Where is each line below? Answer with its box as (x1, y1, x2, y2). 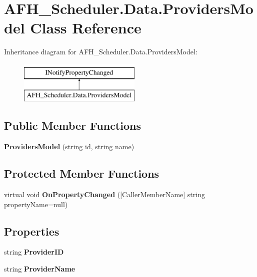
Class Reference (30, 17, 141, 38)
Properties (4, 223, 59, 239)
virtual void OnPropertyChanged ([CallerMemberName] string (4, 189, 205, 200)
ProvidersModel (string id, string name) (4, 141, 134, 152)
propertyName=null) (4, 199, 68, 209)
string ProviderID (4, 247, 64, 257)
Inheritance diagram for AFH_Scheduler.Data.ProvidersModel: (4, 46, 197, 57)
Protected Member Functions (4, 166, 159, 181)
